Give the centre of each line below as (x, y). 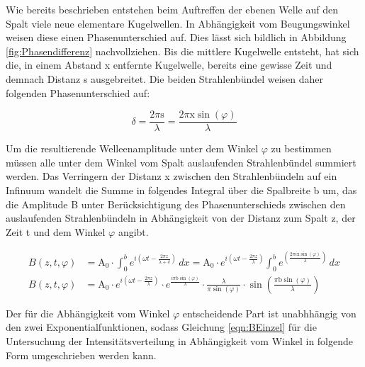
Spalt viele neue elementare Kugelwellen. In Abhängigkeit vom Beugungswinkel (178, 23)
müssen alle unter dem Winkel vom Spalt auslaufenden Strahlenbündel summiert (181, 162)
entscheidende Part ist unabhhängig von (269, 313)
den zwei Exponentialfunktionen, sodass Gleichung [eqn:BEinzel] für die (161, 327)
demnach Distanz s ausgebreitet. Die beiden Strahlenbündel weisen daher (165, 78)
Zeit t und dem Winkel (56, 231)
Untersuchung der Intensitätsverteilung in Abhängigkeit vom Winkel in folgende (179, 341)
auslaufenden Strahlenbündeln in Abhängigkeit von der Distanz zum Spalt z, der (181, 218)
